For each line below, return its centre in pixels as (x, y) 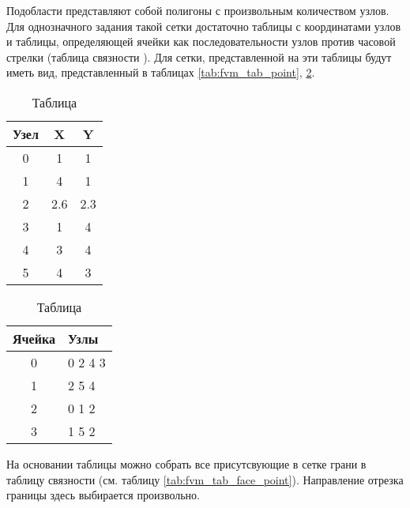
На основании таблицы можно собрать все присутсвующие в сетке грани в (186, 463)
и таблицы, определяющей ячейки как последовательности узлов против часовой (201, 41)
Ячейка (34, 338)
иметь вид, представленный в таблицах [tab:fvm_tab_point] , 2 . (161, 72)
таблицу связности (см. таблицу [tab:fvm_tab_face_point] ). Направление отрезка (205, 479)
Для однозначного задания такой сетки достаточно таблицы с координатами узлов (203, 26)
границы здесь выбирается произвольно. (103, 495)
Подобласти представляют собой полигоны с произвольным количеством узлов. (198, 10)
